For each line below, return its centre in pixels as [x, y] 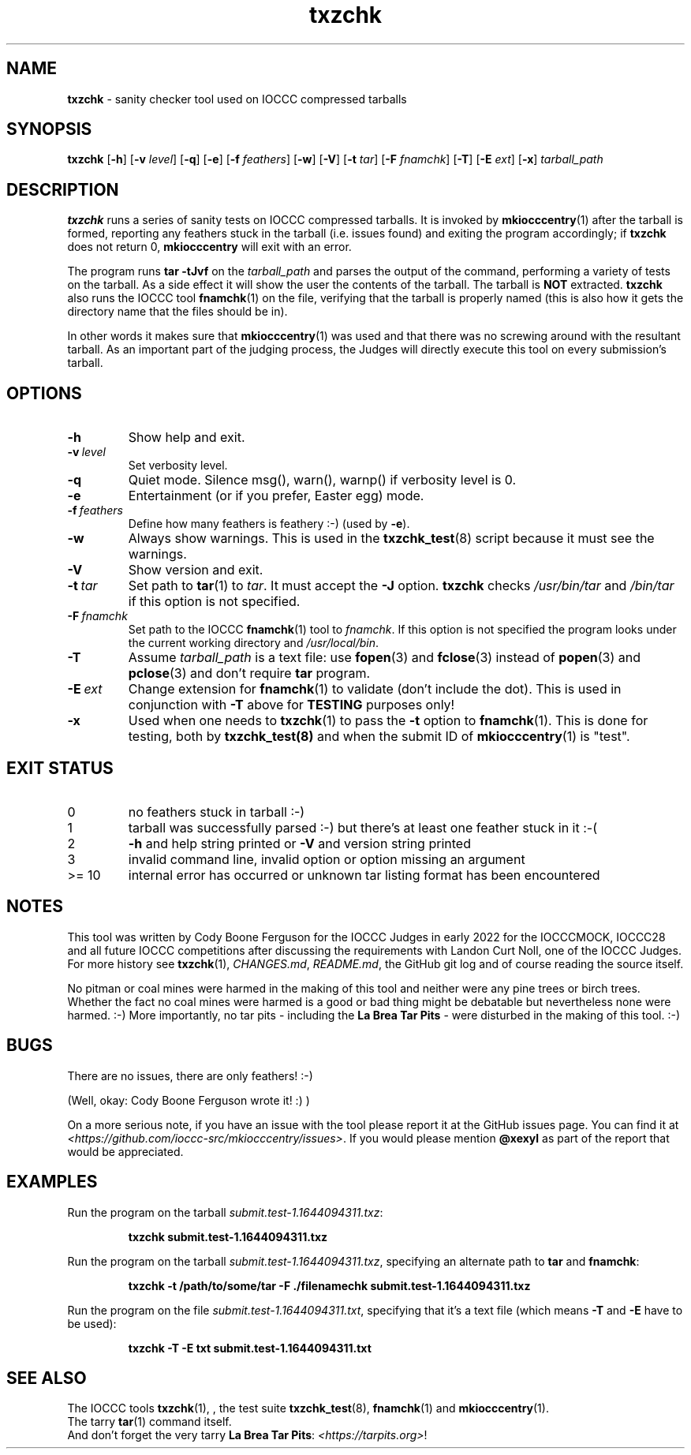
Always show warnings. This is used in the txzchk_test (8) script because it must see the [391, 539]
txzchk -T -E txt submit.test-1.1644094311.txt [250, 1348]
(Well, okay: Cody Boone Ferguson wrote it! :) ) [189, 1100]
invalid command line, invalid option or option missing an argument [327, 859]
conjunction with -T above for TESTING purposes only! [291, 705]
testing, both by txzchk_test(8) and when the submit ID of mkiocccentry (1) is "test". [379, 737]
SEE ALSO [47, 1378]
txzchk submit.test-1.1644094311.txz [228, 1236]
